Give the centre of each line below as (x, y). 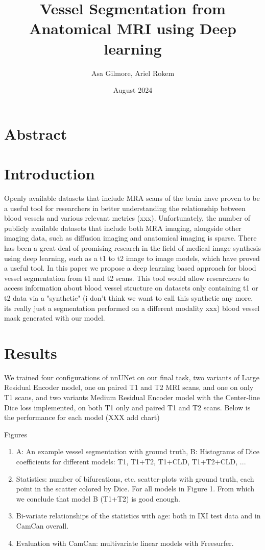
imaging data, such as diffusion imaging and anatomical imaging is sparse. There (130, 238)
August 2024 (133, 90)
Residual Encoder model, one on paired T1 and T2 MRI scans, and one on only (129, 387)
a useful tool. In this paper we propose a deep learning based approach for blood (130, 268)
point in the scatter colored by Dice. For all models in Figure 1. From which (135, 489)
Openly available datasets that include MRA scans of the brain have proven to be (132, 198)
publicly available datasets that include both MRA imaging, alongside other (123, 228)
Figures (16, 434)
